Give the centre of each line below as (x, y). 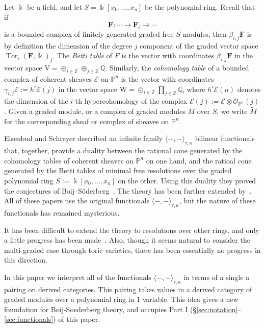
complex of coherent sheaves (48, 78)
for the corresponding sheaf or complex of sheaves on (87, 121)
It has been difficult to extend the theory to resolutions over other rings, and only (132, 230)
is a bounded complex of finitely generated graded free (89, 33)
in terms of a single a (217, 277)
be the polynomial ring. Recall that (200, 7)
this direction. (26, 260)
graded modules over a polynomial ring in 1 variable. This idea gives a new (121, 299)
